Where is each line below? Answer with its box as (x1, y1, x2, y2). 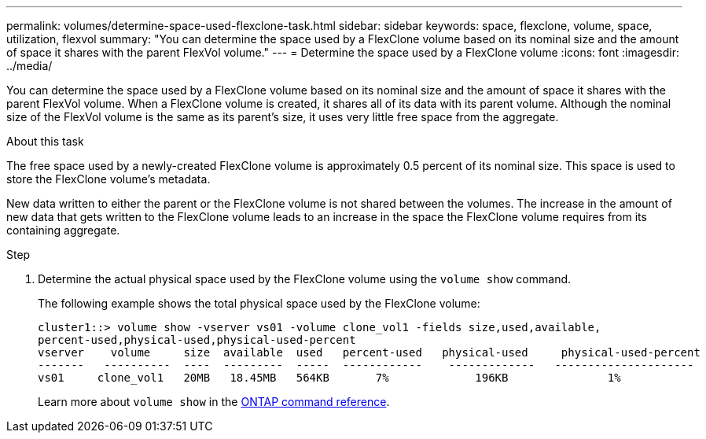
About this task (6, 135, 84, 148)
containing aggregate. (6, 223, 120, 237)
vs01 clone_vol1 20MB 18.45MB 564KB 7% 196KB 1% (38, 371, 621, 384)
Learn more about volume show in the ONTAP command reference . (38, 395, 390, 408)
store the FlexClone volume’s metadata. (6, 172, 211, 186)
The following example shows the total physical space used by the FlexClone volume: (38, 297, 480, 310)
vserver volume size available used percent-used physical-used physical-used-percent (38, 346, 700, 359)
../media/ (6, 59, 53, 72)
